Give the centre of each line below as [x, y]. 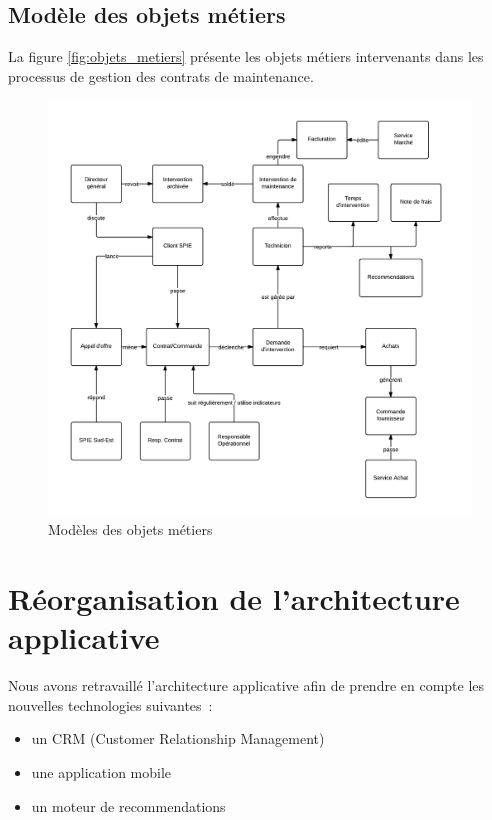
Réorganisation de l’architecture [234, 598]
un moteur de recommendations [128, 805]
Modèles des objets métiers [130, 529]
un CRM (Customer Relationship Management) [178, 738]
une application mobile [101, 771]
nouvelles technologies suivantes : [110, 704]
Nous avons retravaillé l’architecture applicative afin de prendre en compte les [246, 685]
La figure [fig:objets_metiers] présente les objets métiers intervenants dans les [246, 56]
